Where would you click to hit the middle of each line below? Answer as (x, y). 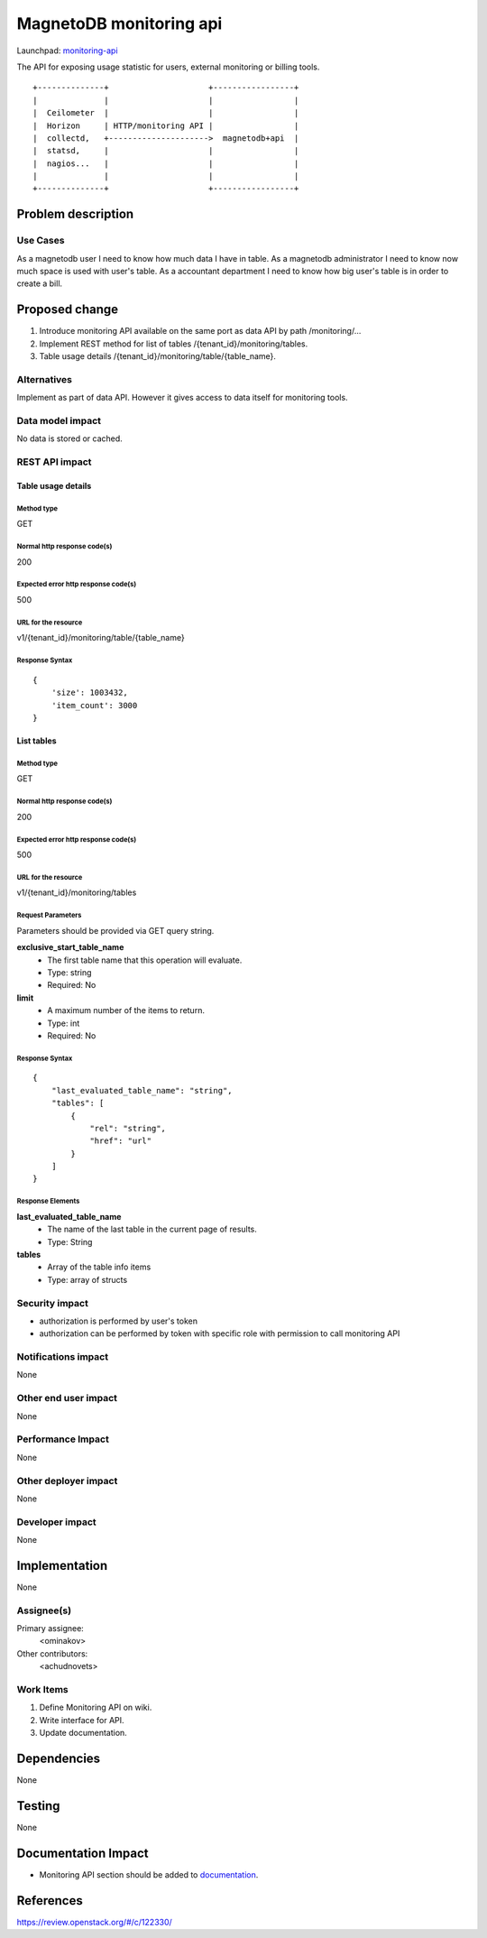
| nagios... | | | (166, 163)
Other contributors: (52, 1653)
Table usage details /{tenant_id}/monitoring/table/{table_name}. (158, 356)
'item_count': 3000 (94, 705)
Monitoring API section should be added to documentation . (149, 1874)
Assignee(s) (44, 1610)
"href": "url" (121, 1141)
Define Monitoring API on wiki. (96, 1707)
